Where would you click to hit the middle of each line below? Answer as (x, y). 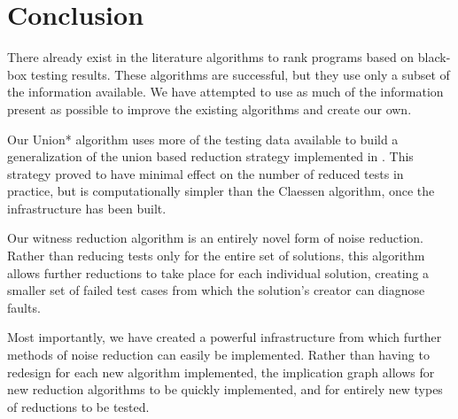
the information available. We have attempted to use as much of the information (225, 92)
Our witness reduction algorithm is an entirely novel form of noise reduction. (215, 238)
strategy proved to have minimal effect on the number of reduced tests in (206, 173)
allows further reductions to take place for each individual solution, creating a (218, 272)
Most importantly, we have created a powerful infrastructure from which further (225, 337)
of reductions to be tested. (78, 406)
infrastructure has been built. (87, 208)
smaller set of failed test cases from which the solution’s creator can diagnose (216, 290)
